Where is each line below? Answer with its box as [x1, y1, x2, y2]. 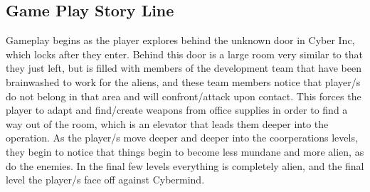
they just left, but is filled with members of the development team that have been [6, 60, 361, 75]
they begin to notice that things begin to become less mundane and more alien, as [6, 144, 364, 159]
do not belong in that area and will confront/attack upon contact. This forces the [6, 88, 361, 103]
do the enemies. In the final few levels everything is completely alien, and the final [6, 158, 364, 173]
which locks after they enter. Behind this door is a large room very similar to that [6, 46, 364, 61]
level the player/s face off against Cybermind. [6, 172, 205, 187]
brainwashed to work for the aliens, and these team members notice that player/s [6, 74, 361, 89]
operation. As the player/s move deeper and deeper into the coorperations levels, [6, 130, 358, 145]
